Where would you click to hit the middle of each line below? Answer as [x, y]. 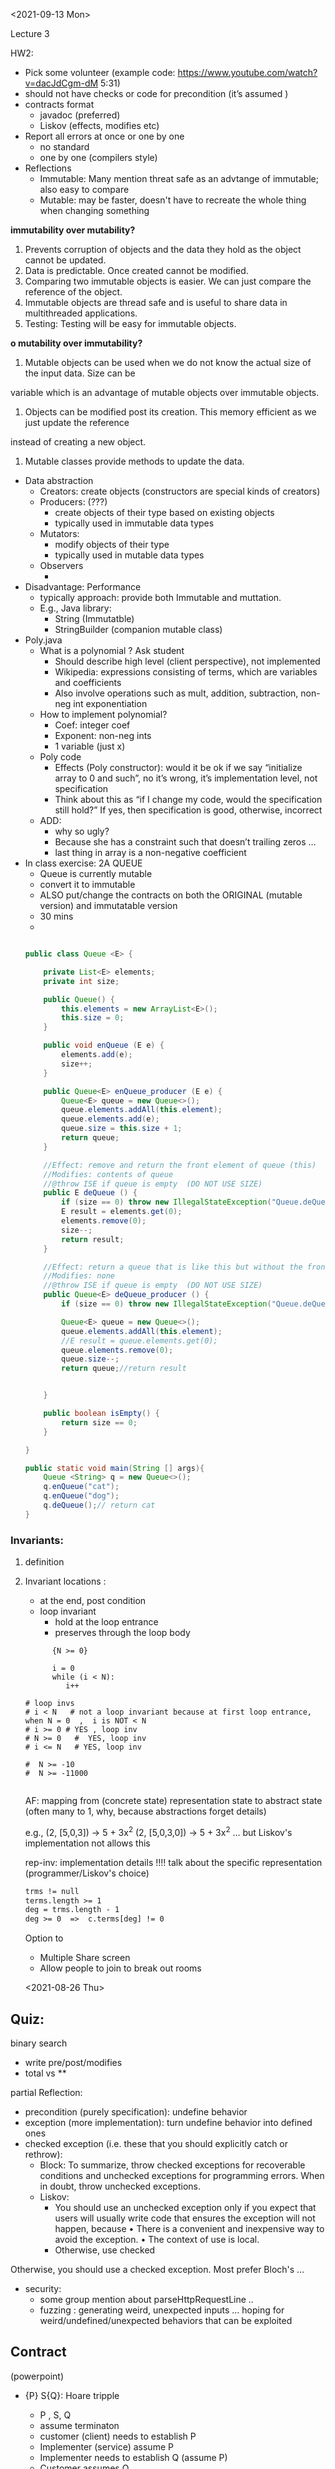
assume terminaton [79, 2425]
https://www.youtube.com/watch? [247, 72]
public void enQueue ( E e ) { [104, 1045]
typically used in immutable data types [134, 523]
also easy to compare [84, 189]
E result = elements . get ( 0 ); [122, 1212]
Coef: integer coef [92, 725]
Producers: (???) [73, 502]
